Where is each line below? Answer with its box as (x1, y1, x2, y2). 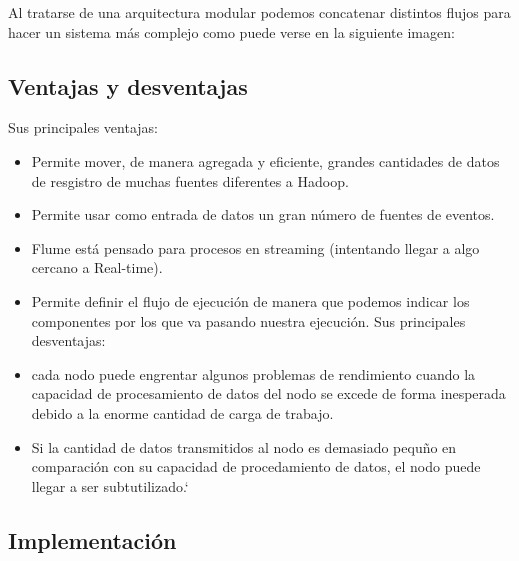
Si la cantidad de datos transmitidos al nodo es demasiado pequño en (31, 436, 457, 457)
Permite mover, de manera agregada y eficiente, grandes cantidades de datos (31, 150, 500, 171)
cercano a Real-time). (31, 257, 163, 278)
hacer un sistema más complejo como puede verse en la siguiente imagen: (8, 21, 455, 42)
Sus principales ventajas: (8, 117, 159, 138)
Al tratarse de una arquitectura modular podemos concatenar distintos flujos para (8, 2, 511, 22)
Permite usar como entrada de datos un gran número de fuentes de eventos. (31, 204, 495, 225)
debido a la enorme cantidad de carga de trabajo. (31, 402, 334, 423)
